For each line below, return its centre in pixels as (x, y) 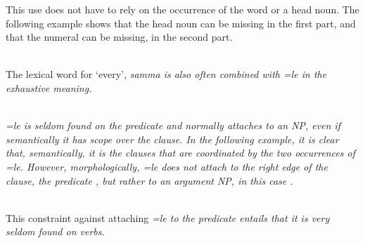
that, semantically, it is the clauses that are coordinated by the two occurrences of (181, 153)
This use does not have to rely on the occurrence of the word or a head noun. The (182, 9)
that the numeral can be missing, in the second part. (119, 37)
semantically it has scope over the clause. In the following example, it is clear (172, 139)
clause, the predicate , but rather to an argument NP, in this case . (149, 180)
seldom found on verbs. (55, 231)
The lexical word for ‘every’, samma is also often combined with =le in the (166, 74)
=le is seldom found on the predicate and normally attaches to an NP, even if (173, 125)
